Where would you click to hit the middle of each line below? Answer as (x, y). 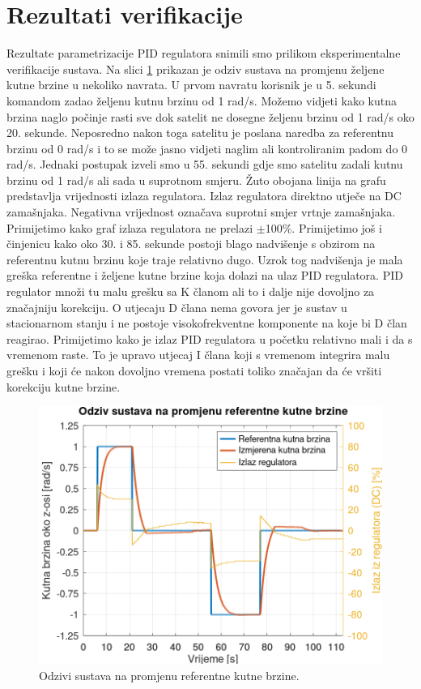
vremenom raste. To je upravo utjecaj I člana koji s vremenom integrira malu (198, 355)
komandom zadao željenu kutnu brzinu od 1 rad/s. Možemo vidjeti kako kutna (202, 100)
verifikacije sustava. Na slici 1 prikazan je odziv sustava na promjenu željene (196, 68)
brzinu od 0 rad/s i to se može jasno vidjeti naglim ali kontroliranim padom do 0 (207, 148)
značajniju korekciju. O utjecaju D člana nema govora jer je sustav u (177, 307)
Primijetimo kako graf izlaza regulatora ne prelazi (130, 227)
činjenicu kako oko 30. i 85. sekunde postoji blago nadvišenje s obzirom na (191, 244)
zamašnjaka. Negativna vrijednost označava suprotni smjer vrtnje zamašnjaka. (201, 212)
